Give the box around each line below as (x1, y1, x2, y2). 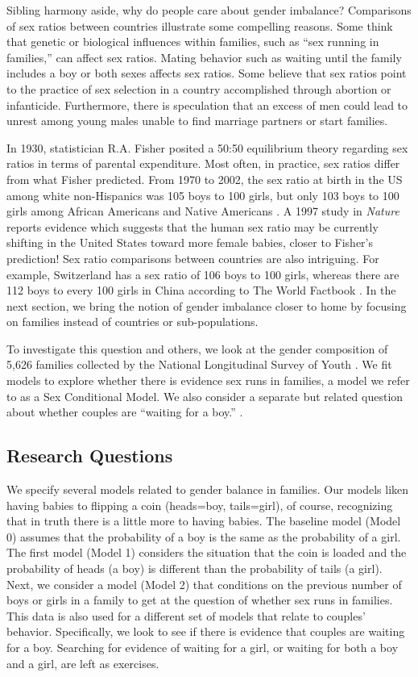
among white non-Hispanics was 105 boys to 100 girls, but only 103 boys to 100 (6, 186, 399, 203)
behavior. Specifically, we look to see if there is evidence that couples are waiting (6, 623, 405, 640)
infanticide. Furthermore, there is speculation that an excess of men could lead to (6, 96, 408, 113)
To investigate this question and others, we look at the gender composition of (6, 340, 388, 357)
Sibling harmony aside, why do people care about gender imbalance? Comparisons (6, 2, 412, 18)
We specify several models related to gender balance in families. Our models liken (6, 481, 409, 498)
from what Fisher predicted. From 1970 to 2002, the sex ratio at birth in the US (6, 170, 403, 187)
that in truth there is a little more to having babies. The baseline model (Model (6, 512, 401, 529)
